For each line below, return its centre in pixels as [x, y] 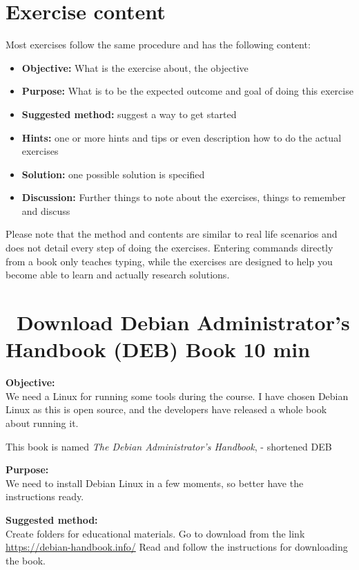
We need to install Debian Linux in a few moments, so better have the [155, 483]
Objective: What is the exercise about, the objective [135, 67]
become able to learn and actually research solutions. [118, 275]
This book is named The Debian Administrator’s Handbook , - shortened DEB [169, 446]
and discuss [46, 210]
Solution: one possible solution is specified [113, 174]
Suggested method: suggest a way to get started [129, 114]
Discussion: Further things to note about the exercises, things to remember [184, 197]
